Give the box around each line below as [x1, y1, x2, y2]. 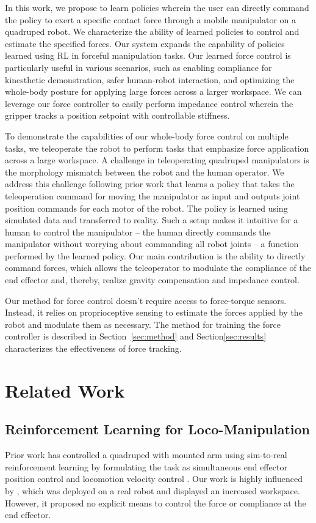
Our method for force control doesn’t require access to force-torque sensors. [5, 294, 287, 306]
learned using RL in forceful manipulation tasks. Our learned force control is [5, 49, 291, 62]
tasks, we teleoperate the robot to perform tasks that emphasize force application [5, 141, 309, 154]
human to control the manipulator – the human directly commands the [5, 225, 271, 238]
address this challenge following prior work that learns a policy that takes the [5, 177, 295, 190]
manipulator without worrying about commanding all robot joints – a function [5, 237, 299, 250]
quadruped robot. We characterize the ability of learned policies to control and [5, 25, 300, 38]
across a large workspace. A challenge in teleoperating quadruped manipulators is [5, 154, 309, 166]
